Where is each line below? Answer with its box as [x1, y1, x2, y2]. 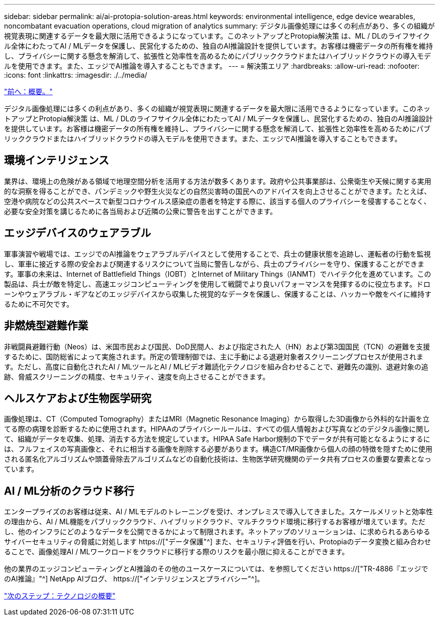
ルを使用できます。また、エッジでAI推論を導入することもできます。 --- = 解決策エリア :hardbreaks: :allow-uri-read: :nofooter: [4, 62, 420, 70]
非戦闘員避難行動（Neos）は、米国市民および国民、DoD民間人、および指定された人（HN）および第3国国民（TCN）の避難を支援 [4, 342, 430, 351]
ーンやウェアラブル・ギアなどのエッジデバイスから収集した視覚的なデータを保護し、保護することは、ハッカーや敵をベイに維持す [4, 289, 431, 298]
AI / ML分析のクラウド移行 [4, 484, 135, 497]
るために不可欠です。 [4, 299, 74, 308]
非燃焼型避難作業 [4, 319, 88, 332]
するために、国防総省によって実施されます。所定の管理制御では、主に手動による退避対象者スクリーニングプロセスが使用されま [4, 352, 423, 361]
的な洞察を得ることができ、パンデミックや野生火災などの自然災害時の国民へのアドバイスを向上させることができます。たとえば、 [4, 186, 431, 195]
